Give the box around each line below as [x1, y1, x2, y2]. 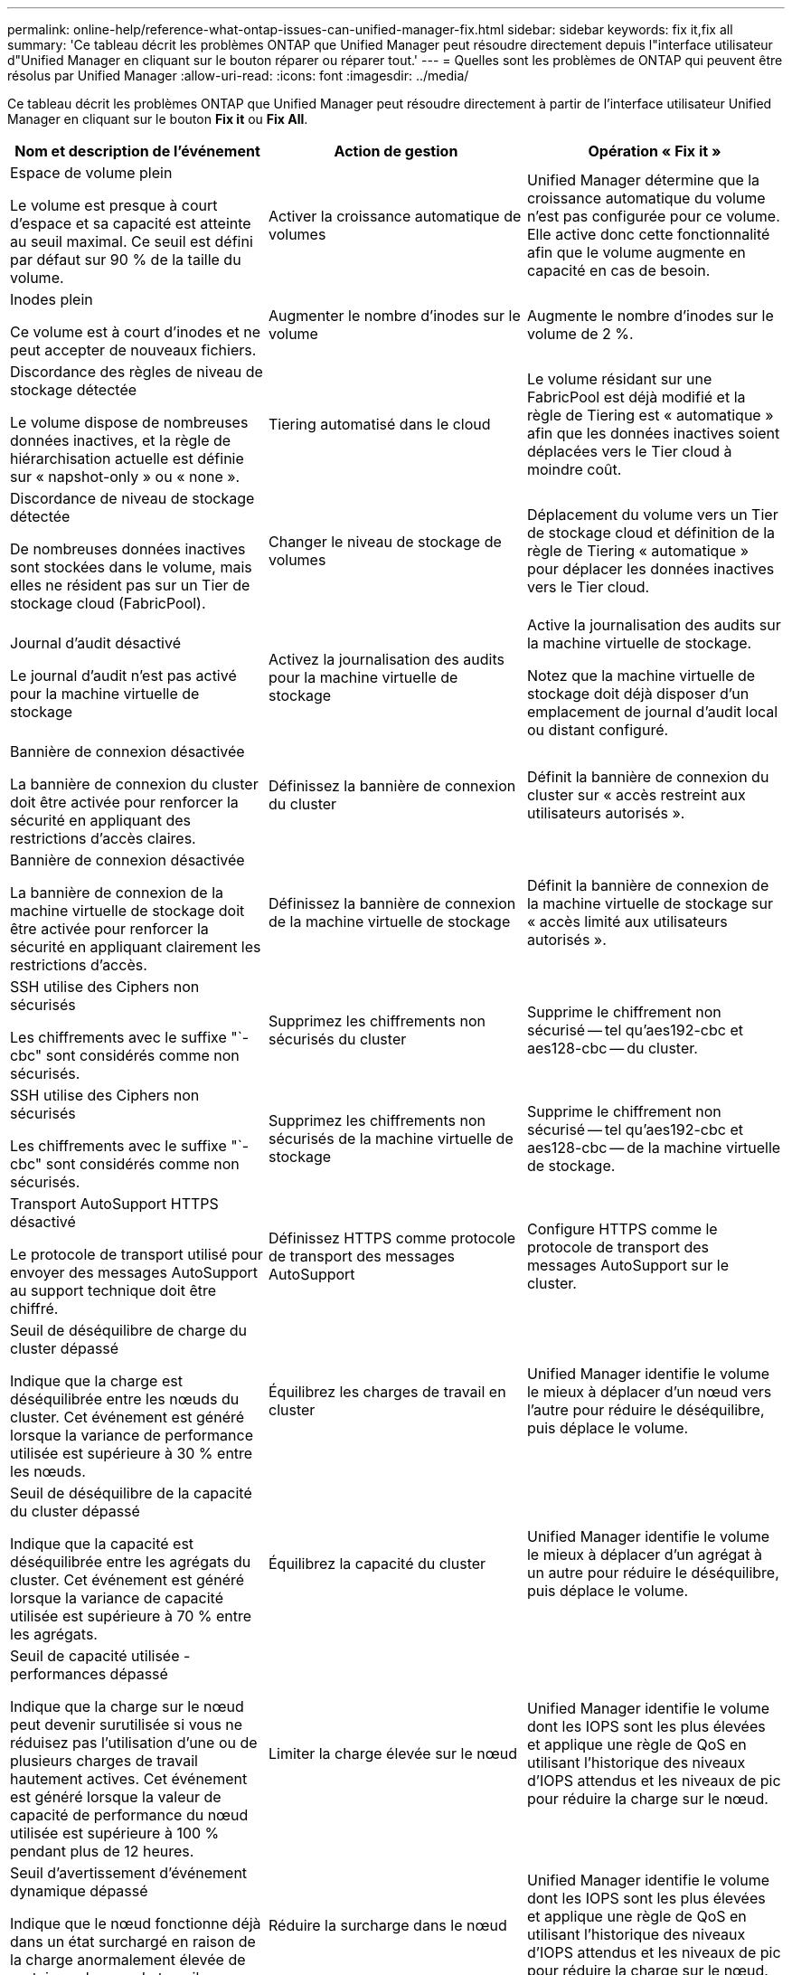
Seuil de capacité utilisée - [10, 1647, 191, 1665]
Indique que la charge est [10, 1372, 183, 1390]
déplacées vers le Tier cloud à [526, 442, 732, 460]
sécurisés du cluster [268, 1030, 407, 1048]
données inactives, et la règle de [10, 431, 231, 449]
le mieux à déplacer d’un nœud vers [526, 1383, 772, 1401]
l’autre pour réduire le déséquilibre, [526, 1401, 765, 1419]
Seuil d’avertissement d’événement [10, 1864, 248, 1882]
